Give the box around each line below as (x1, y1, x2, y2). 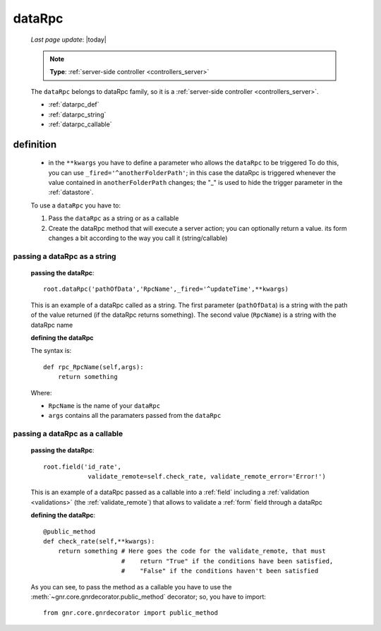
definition (13, 138, 57, 150)
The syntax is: (30, 347, 72, 355)
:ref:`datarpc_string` (48, 110, 107, 119)
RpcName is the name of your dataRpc (48, 401, 161, 409)
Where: (30, 388, 52, 397)
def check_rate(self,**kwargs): (43, 537, 155, 545)
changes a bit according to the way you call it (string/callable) (48, 234, 228, 243)
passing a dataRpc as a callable (13, 429, 123, 439)
